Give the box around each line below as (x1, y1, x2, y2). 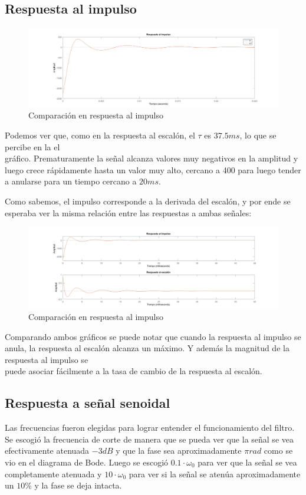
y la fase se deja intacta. (34, 479, 122, 491)
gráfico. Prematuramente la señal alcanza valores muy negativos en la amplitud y (5, 152, 298, 164)
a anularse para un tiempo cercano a (5, 175, 137, 187)
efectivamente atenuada (5, 444, 90, 457)
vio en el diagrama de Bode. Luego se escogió (5, 456, 169, 468)
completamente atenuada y (5, 467, 102, 480)
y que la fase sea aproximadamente (116, 444, 242, 457)
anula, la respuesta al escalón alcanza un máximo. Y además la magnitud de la (5, 342, 289, 354)
